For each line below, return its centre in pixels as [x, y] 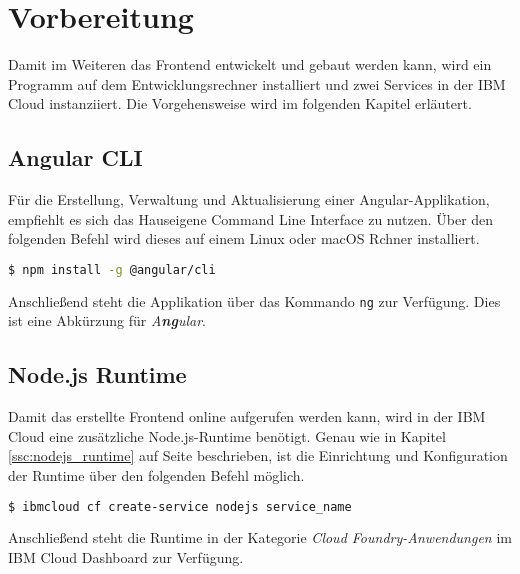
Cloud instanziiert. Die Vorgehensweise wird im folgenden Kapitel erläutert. [240, 103]
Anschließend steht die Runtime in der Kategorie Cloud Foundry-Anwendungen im [260, 537]
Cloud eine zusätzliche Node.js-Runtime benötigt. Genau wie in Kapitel [227, 435]
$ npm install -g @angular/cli [112, 269]
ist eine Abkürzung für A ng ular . [107, 320]
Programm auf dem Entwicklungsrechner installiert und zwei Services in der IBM [257, 83]
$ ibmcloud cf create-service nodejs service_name [180, 506]
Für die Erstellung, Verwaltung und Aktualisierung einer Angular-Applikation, [249, 199]
